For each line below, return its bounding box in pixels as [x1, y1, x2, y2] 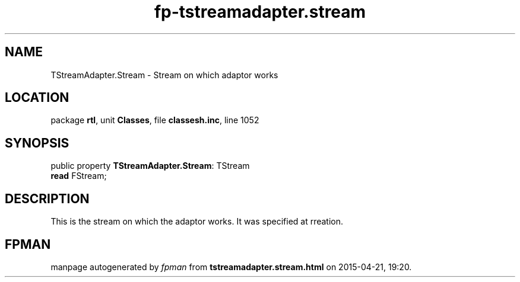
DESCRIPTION [5, 191, 90, 206]
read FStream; [50, 171, 107, 181]
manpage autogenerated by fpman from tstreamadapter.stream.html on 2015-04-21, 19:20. [50, 261, 412, 272]
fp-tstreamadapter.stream [154, 2, 366, 22]
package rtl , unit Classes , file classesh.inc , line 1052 [50, 115, 259, 126]
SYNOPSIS [5, 135, 69, 150]
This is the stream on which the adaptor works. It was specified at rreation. [50, 216, 344, 227]
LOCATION [5, 90, 69, 105]
